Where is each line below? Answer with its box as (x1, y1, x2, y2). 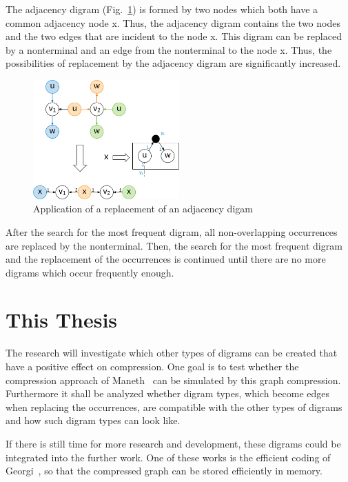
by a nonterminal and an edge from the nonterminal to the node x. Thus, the (6, 42, 332, 57)
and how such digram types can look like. (6, 413, 181, 428)
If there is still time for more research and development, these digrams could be (6, 436, 341, 450)
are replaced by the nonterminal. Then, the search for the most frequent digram (6, 238, 342, 252)
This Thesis (6, 305, 118, 334)
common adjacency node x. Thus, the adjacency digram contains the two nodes (6, 15, 340, 30)
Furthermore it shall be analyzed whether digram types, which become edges (6, 386, 329, 401)
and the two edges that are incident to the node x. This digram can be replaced (6, 29, 342, 43)
